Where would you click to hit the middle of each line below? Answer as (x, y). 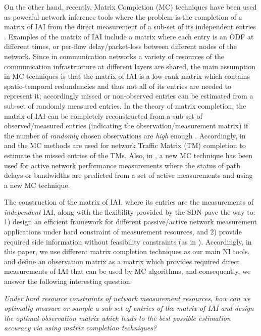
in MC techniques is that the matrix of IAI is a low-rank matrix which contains (127, 76)
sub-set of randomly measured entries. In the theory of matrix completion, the (125, 105)
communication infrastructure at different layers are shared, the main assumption (130, 66)
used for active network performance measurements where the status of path (122, 165)
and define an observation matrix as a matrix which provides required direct (122, 261)
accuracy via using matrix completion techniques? (81, 328)
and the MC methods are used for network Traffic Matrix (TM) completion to (125, 145)
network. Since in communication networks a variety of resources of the (114, 56)
